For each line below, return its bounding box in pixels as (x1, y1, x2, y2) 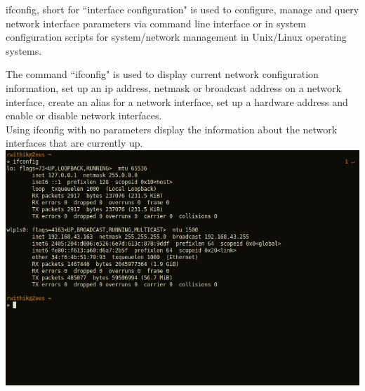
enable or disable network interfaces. (6, 108, 162, 123)
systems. (6, 43, 42, 58)
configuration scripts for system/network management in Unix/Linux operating (6, 29, 347, 44)
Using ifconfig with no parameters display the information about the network (6, 121, 338, 136)
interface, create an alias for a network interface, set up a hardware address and (6, 94, 348, 109)
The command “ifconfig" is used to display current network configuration (6, 67, 319, 81)
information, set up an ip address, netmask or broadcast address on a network (6, 80, 341, 95)
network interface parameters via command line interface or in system (6, 15, 306, 30)
